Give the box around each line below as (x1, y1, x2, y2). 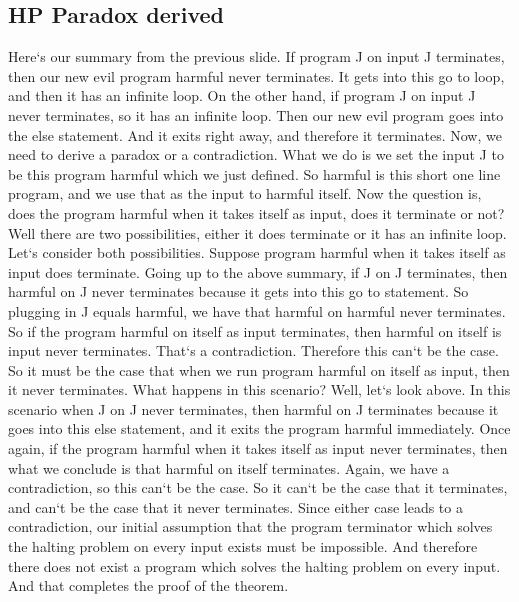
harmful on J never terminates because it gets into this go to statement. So (8, 281, 469, 302)
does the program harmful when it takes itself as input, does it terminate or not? (8, 202, 505, 223)
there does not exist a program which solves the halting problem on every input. (8, 555, 501, 576)
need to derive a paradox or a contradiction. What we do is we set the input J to (8, 144, 504, 165)
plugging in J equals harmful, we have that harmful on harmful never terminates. (8, 300, 506, 321)
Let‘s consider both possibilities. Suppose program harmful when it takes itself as (8, 242, 506, 263)
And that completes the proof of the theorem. (8, 575, 289, 596)
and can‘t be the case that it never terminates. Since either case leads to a (8, 496, 463, 517)
